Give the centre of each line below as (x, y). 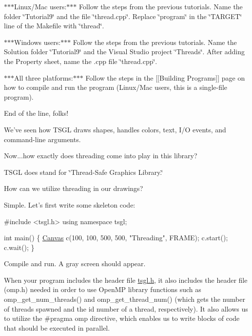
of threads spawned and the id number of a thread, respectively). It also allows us (126, 308)
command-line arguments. (42, 139)
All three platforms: (44, 77)
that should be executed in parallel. (57, 327)
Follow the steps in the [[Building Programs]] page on (165, 77)
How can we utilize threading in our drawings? (74, 188)
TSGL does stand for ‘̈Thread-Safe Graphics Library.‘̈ (84, 172)
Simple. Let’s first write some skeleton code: (70, 204)
